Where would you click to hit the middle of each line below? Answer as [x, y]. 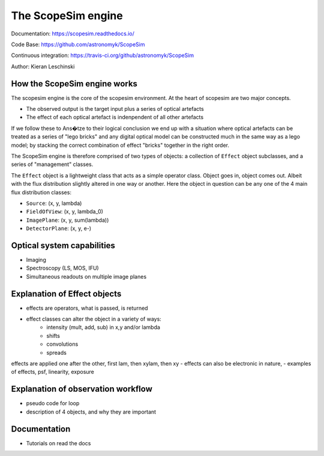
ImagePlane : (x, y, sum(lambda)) [67, 220]
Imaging [36, 260]
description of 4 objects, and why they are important [91, 412]
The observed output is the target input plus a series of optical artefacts [115, 109]
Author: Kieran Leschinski [43, 67]
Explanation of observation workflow [82, 389]
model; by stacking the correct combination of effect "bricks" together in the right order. [120, 145]
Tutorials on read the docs [58, 443]
